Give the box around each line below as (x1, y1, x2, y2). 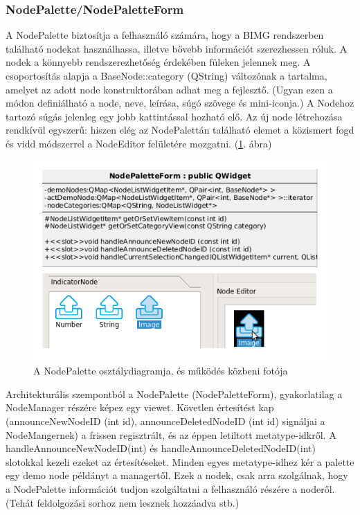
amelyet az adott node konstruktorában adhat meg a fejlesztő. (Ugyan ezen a (6, 82, 333, 96)
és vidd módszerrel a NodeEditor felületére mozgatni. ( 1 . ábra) (6, 136, 272, 150)
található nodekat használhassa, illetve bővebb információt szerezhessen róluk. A (6, 41, 348, 55)
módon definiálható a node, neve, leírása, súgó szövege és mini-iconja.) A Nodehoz (6, 96, 354, 110)
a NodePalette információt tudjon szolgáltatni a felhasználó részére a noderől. (6, 482, 335, 496)
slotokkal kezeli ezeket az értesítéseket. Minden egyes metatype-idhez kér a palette (6, 454, 354, 469)
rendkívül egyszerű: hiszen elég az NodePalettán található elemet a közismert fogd (6, 123, 354, 137)
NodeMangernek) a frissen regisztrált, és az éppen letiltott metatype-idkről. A (6, 427, 336, 442)
